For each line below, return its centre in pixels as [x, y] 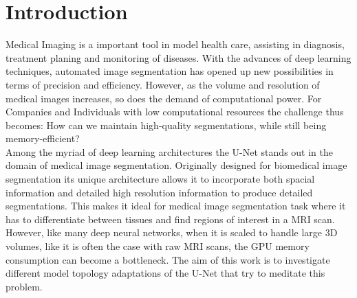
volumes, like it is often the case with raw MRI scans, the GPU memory [158, 246]
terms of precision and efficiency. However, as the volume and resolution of [163, 84]
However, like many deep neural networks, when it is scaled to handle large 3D [172, 232]
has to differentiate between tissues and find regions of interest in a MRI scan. [170, 219]
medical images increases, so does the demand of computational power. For [164, 98]
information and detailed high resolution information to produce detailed [159, 192]
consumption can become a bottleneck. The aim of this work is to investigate [168, 259]
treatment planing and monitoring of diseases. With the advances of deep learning [178, 57]
